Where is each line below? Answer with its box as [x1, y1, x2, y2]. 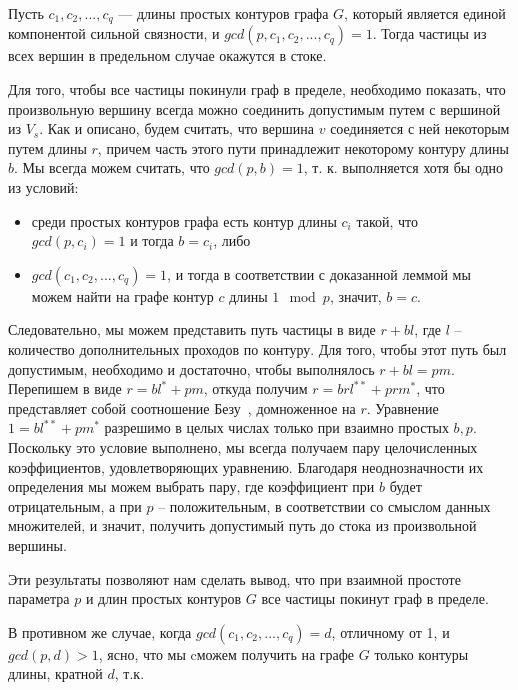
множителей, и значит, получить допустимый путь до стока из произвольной [8, 515, 477, 536]
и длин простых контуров [85, 588, 242, 609]
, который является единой [344, 3, 506, 23]
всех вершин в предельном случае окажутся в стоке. [8, 45, 327, 66]
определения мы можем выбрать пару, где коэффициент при [8, 476, 375, 497]
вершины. [8, 534, 67, 555]
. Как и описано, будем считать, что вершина [39, 118, 315, 139]
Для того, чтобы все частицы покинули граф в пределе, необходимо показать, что [8, 79, 506, 100]
